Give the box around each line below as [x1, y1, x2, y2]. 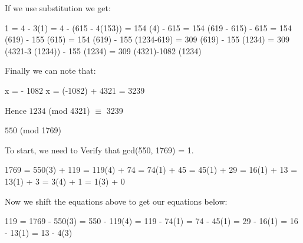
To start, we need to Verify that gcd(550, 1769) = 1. [5, 143, 194, 156]
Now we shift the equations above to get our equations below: [5, 195, 228, 207]
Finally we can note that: [5, 64, 96, 77]
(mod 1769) [19, 124, 62, 136]
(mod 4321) [48, 104, 90, 116]
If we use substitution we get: [5, 2, 111, 14]
